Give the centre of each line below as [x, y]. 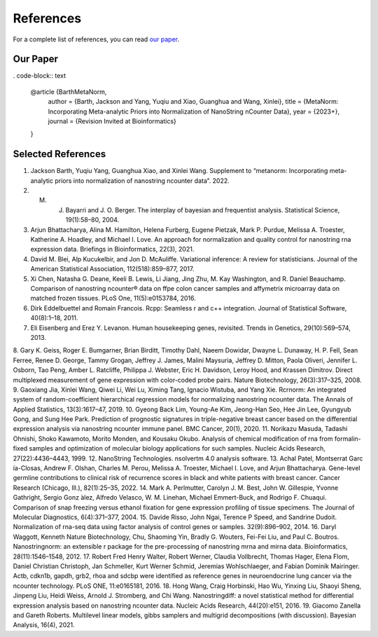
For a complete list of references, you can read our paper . [96, 39]
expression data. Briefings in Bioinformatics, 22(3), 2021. [112, 249]
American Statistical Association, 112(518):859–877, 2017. [112, 269]
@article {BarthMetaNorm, [69, 92]
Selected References [59, 154]
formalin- [348, 439]
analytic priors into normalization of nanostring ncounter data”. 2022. [130, 180]
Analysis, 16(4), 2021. [44, 625]
